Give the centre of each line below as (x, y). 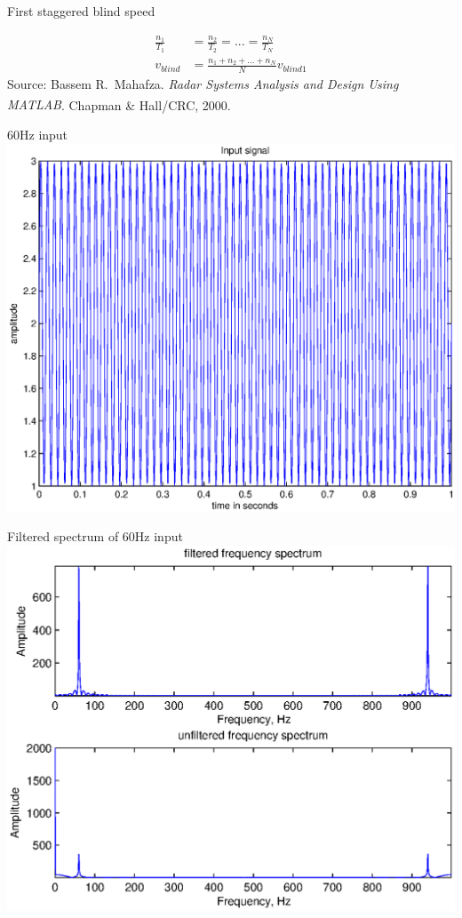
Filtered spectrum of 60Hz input (95, 536)
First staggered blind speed (81, 11)
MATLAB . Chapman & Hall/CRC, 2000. (119, 104)
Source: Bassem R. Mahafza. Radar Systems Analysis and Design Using (203, 84)
